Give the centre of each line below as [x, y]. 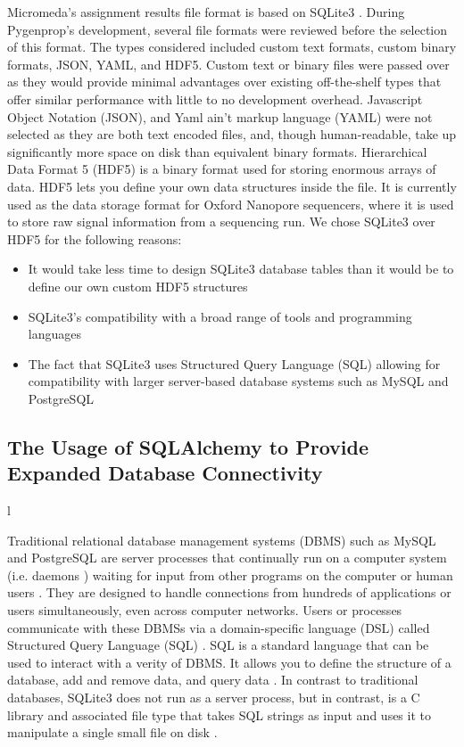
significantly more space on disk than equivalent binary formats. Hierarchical [217, 151]
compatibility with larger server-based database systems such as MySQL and [238, 381]
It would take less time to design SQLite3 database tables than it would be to [241, 269]
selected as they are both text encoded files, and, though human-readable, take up [232, 134]
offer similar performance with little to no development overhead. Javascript [215, 99]
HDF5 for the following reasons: [95, 238]
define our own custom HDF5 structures [138, 286]
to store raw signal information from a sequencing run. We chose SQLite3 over [221, 222]
